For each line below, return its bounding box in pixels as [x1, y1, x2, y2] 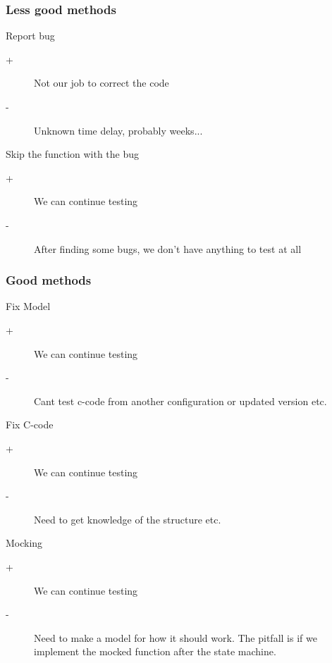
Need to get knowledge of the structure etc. [34, 512, 221, 526]
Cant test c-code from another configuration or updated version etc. [34, 393, 327, 408]
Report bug [6, 28, 55, 43]
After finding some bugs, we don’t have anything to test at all [34, 241, 302, 256]
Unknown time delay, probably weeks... [34, 123, 203, 137]
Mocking [6, 535, 43, 550]
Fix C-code [6, 417, 54, 432]
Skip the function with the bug [6, 147, 140, 161]
